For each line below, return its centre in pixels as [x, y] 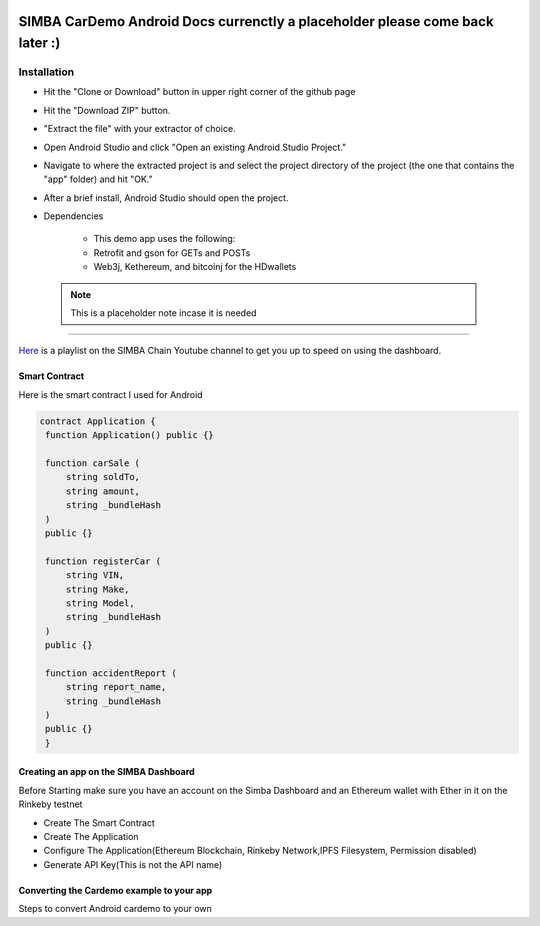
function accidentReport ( [111, 673]
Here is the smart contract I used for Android [111, 394]
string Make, [97, 589]
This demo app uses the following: [164, 239]
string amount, [102, 491]
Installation [46, 72]
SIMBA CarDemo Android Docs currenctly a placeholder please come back [256, 21]
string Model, [100, 603]
